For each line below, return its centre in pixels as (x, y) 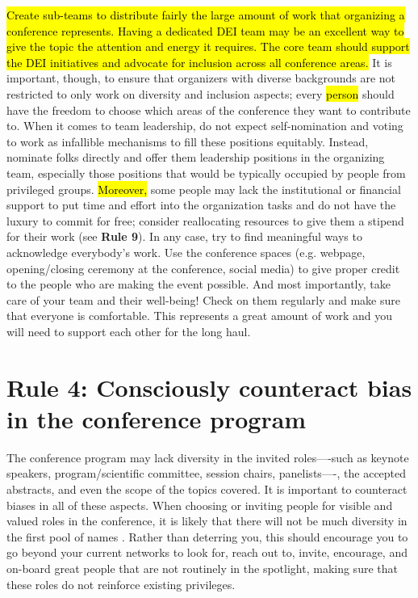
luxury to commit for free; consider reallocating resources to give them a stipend (205, 220)
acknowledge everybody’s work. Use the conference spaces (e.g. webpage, (186, 252)
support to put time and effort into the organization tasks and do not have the (201, 205)
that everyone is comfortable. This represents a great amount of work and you (200, 316)
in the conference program (157, 418)
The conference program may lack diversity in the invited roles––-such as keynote (208, 457)
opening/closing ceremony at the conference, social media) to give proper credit (203, 268)
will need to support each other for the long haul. (129, 331)
